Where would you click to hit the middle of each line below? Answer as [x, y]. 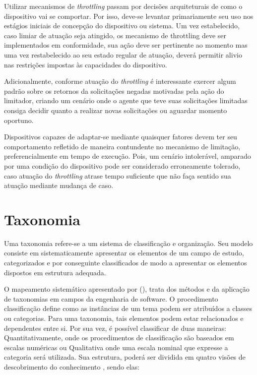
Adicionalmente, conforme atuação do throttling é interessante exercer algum [120, 81]
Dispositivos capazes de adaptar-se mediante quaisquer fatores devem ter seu [121, 137]
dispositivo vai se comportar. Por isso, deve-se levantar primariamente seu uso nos [129, 16]
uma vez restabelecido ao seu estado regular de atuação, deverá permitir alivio [123, 54]
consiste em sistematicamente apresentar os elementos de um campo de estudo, [124, 253]
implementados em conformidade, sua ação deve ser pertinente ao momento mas [126, 45]
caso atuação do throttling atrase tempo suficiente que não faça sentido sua [118, 175]
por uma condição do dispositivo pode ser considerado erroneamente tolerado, [122, 165]
